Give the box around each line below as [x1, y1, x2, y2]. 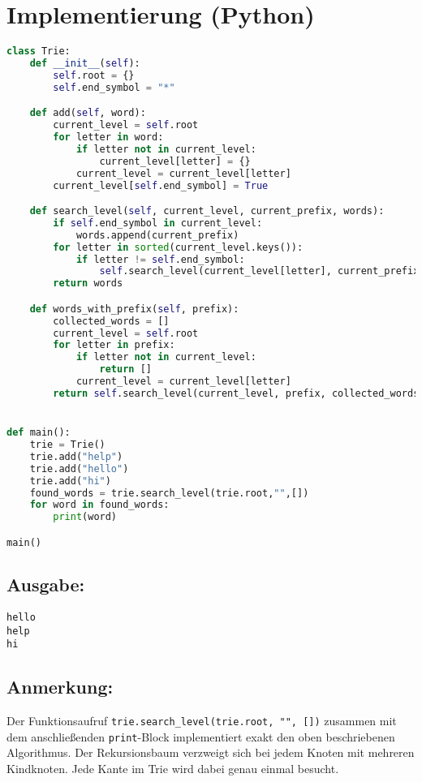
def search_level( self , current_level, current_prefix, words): [29, 205, 385, 217]
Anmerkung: [6, 674, 114, 699]
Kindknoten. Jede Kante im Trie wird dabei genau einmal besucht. [6, 759, 339, 776]
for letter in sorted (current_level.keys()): [53, 241, 304, 253]
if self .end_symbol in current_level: [53, 217, 263, 229]
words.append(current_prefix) [75, 229, 239, 241]
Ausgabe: [6, 572, 85, 597]
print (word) [53, 511, 118, 523]
